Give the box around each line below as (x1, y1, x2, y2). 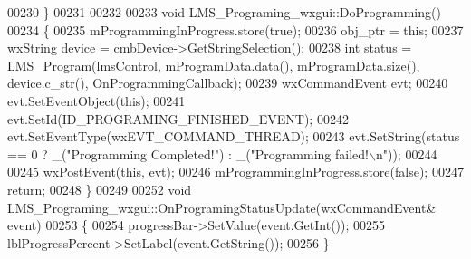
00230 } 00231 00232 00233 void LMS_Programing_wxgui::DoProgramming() (7, 3, 441, 21)
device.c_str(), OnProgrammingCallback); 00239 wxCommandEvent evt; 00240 (7, 73, 448, 92)
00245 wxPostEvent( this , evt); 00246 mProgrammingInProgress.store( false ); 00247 (7, 162, 464, 181)
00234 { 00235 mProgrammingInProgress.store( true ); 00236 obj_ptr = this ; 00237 (7, 20, 464, 39)
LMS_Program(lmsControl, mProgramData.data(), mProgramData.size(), (7, 55, 420, 74)
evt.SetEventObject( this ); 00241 (7, 91, 186, 110)
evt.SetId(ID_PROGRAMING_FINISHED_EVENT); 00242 (7, 109, 349, 128)
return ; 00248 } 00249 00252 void (7, 179, 192, 198)
